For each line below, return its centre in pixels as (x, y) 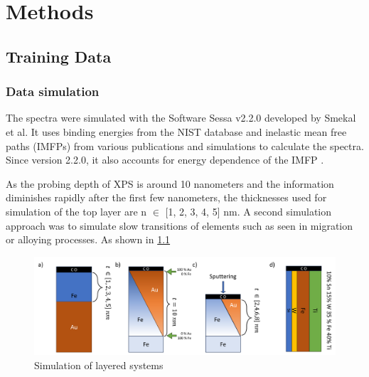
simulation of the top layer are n (76, 211)
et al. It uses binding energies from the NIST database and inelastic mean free (176, 131)
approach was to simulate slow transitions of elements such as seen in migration (180, 225)
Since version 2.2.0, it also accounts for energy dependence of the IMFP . (165, 160)
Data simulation (53, 91)
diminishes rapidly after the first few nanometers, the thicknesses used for (166, 197)
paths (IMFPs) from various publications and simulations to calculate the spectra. (185, 145)
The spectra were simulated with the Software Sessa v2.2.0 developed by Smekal (181, 118)
